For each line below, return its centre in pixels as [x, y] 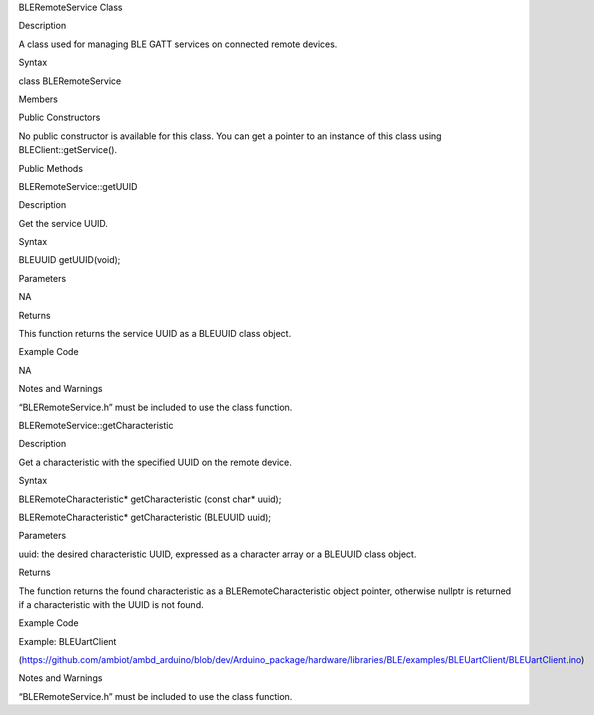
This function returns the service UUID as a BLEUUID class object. [155, 334]
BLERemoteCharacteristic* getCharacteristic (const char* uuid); [150, 499]
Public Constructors [59, 117]
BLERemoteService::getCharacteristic [96, 425]
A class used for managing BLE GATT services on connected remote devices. [178, 44]
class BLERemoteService [70, 81]
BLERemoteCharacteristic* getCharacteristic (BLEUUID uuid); [145, 517]
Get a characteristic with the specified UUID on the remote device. [155, 462]
